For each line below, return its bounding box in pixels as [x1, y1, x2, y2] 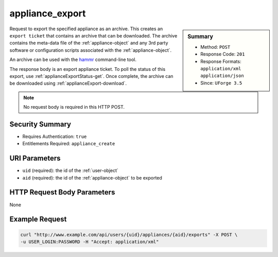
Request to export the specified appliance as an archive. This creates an [9, 26, 163, 32]
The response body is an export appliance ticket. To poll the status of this [9, 66, 166, 72]
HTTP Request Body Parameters [9, 188, 115, 197]
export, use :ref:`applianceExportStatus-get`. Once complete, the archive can [9, 73, 173, 79]
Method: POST [200, 44, 231, 50]
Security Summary [9, 120, 72, 128]
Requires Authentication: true [22, 133, 87, 140]
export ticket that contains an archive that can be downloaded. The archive [9, 32, 178, 38]
